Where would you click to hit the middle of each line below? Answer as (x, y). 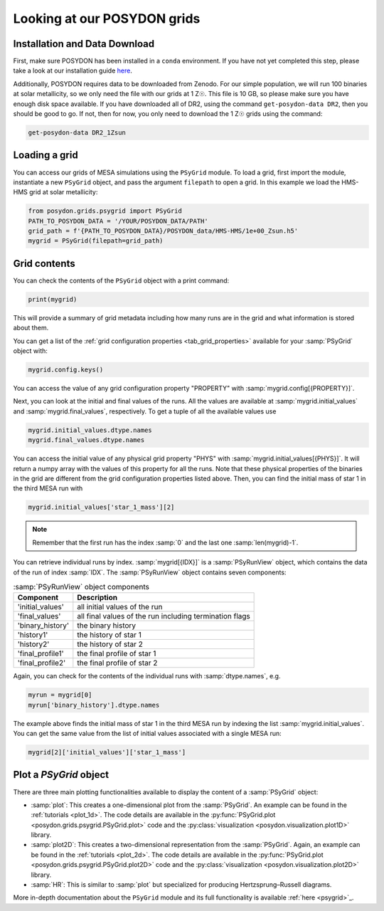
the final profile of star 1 (117, 653)
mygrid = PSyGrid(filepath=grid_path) (96, 241)
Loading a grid (46, 156)
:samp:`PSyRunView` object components (81, 587)
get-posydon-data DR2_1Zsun (77, 133)
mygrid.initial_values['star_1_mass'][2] (101, 507)
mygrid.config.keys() (66, 370)
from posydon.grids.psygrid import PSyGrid (105, 211)
